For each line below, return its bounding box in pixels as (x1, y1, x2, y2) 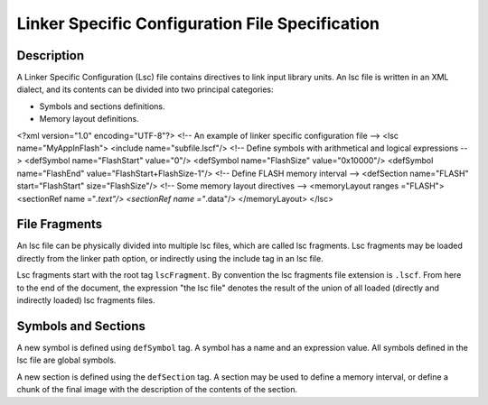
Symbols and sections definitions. (39, 100, 165, 112)
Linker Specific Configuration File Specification (16, 14, 380, 33)
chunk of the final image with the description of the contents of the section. (16, 384, 298, 395)
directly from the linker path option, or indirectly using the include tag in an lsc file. (16, 253, 324, 263)
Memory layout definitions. (39, 114, 139, 124)
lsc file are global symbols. (16, 354, 117, 365)
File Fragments (16, 216, 103, 232)
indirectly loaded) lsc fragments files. (16, 295, 155, 306)
